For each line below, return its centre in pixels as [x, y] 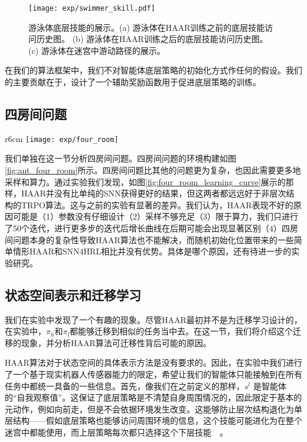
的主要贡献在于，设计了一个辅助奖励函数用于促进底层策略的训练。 [133, 82]
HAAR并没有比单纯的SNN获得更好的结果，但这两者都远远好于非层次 [153, 193]
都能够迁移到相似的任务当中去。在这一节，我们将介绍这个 [182, 331]
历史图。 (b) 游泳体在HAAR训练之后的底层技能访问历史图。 [152, 39]
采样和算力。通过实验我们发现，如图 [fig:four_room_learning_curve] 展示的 [145, 181]
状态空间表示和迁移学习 [73, 294]
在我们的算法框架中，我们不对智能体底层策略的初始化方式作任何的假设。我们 [153, 70]
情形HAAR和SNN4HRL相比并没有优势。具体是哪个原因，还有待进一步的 [152, 251]
